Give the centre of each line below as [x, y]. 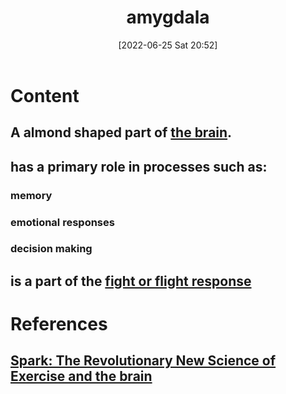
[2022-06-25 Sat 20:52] [168, 45]
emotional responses [62, 222]
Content [45, 95]
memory [31, 195]
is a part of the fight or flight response [131, 281]
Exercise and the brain [81, 376]
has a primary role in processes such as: [139, 166]
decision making [51, 249]
